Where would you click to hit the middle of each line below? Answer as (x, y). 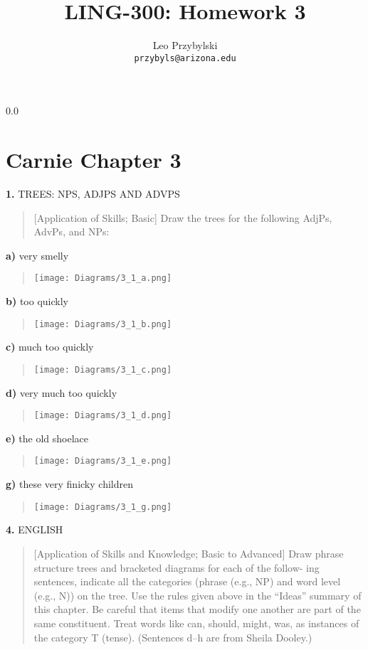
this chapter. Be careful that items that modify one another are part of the (197, 609)
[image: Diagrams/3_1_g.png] (103, 507)
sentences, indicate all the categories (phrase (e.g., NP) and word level (187, 581)
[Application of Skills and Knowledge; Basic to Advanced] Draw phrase (189, 553)
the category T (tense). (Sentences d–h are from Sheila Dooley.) (173, 637)
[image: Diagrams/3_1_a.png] (103, 278)
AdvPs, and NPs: (72, 231)
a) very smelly (37, 255)
